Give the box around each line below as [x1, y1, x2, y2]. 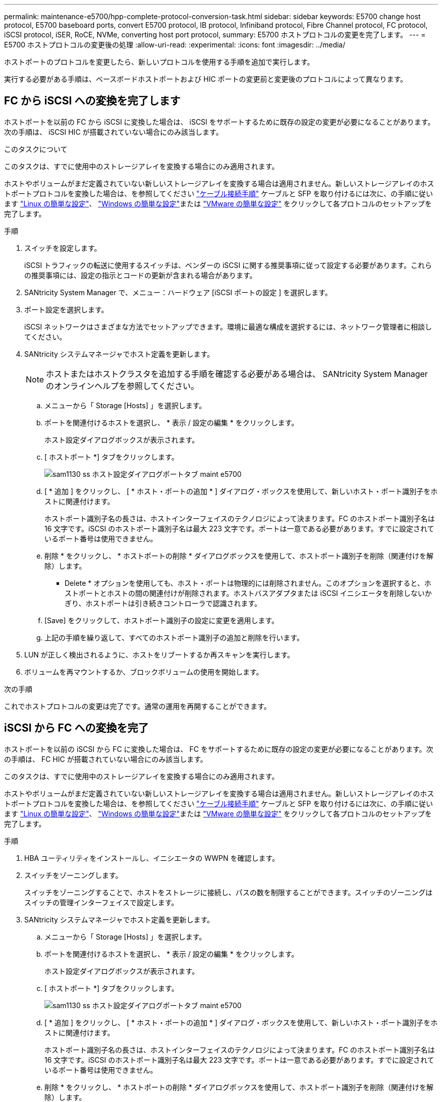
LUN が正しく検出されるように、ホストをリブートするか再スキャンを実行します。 [24, 650, 294, 659]
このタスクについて [4, 144, 68, 153]
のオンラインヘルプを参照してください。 [46, 380, 199, 391]
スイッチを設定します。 [24, 243, 101, 252]
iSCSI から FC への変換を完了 [4, 722, 149, 735]
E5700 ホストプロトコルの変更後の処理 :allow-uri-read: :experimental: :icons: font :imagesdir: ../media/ [4, 40, 346, 49]
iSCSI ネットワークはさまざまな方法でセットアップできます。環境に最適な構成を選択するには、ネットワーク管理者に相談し [24, 322, 432, 331]
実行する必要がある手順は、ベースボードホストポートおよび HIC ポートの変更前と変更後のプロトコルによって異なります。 [4, 75, 408, 83]
